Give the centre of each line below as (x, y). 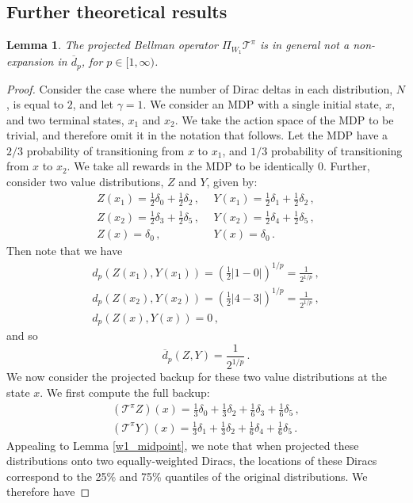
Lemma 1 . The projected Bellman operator (112, 45)
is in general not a (304, 45)
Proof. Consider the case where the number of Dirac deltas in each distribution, (200, 88)
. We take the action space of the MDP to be (284, 119)
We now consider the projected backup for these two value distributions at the (197, 377)
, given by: (232, 182)
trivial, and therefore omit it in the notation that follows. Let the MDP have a (197, 135)
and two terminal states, (65, 119)
